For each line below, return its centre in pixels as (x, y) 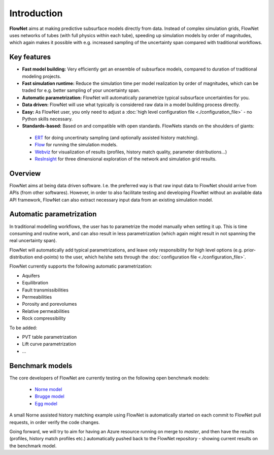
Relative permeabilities (46, 311)
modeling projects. (42, 76)
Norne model (48, 389)
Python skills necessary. (47, 119)
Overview (25, 173)
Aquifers (31, 275)
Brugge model (49, 397)
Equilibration (35, 283)
